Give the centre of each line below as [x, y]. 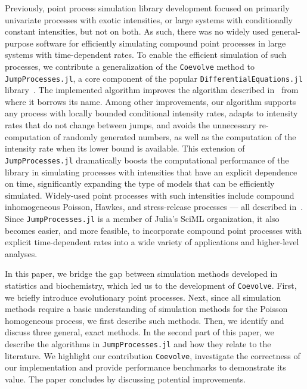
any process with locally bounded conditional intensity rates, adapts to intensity [151, 113]
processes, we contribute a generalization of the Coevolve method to [130, 66]
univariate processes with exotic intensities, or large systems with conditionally [149, 19]
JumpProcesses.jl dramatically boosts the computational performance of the [147, 160]
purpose [19, 43]
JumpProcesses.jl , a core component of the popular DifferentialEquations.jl [154, 78]
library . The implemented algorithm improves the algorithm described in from [152, 90]
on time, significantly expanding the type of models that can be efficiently [140, 183]
